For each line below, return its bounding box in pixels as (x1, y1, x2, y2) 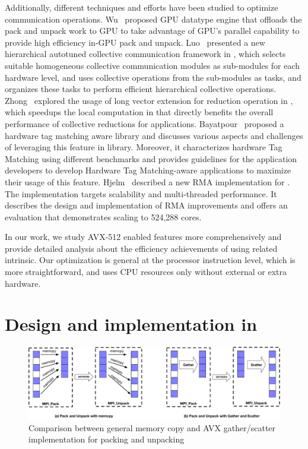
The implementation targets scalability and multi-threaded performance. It (5, 187, 277, 200)
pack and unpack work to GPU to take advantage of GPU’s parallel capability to (5, 24, 300, 37)
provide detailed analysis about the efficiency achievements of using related (5, 242, 278, 254)
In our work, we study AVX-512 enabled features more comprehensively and (5, 230, 282, 243)
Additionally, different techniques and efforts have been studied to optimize (5, 1, 278, 13)
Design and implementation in (5, 312, 258, 336)
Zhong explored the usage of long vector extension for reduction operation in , (5, 94, 293, 106)
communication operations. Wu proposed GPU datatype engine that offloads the (5, 12, 302, 25)
